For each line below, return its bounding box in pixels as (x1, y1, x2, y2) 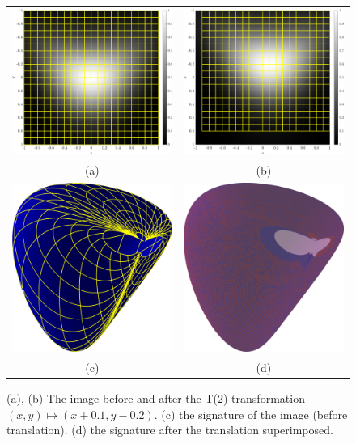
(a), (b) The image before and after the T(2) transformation (6, 390, 305, 407)
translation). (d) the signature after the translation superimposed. (6, 421, 333, 438)
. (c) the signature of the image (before (154, 405, 348, 422)
